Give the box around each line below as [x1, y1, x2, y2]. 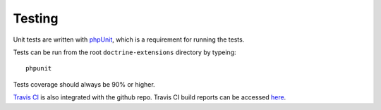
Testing [13, 11, 59, 26]
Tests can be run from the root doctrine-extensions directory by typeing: [13, 48, 236, 56]
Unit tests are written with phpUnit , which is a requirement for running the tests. [13, 35, 245, 44]
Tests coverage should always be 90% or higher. [13, 80, 155, 88]
